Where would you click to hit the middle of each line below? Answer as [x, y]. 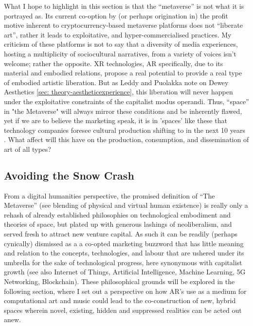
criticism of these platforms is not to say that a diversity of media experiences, [121, 44]
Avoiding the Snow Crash [69, 175]
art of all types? [27, 149]
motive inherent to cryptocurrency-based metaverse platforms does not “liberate [123, 25]
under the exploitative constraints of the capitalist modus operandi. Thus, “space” [126, 101]
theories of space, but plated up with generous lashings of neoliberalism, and [118, 224]
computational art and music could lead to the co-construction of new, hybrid [120, 300]
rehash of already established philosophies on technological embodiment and [117, 214]
